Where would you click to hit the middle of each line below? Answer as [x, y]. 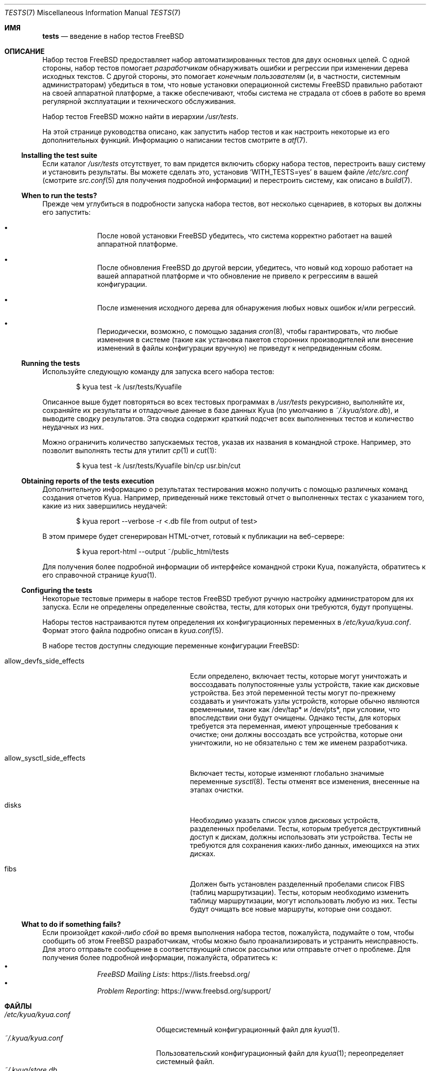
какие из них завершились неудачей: [105, 506]
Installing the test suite [59, 155]
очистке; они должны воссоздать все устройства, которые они [296, 734]
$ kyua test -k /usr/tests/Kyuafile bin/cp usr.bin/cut [158, 466]
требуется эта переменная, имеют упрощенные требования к [294, 726]
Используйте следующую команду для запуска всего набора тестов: [158, 371]
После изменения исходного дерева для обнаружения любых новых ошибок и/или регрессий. [256, 308]
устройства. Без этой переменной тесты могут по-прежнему [293, 693]
